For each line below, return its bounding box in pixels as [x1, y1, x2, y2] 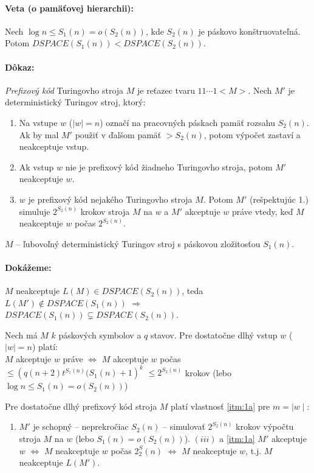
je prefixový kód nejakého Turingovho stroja [28, 192, 193, 205]
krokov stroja [80, 205, 130, 217]
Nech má [5, 328, 38, 341]
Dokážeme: [5, 261, 52, 273]
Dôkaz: [5, 60, 35, 73]
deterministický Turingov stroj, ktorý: [5, 96, 146, 108]
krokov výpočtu [236, 420, 294, 433]
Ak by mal [19, 128, 59, 141]
